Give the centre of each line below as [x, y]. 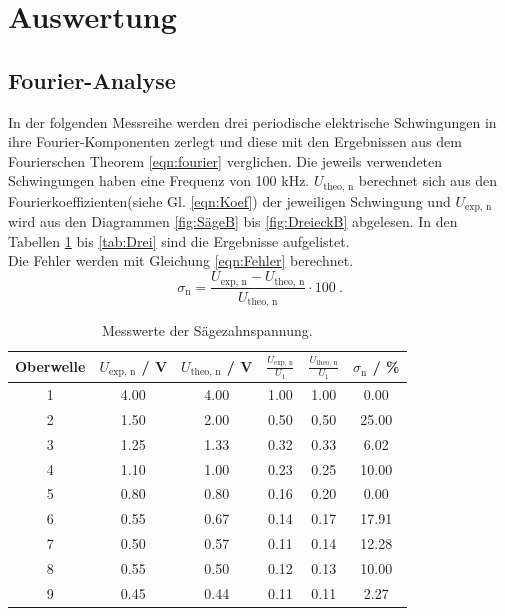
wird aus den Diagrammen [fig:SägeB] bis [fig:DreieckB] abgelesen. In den [233, 221]
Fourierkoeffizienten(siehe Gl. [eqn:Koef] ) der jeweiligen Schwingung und [229, 200]
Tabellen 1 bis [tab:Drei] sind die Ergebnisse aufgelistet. [179, 240]
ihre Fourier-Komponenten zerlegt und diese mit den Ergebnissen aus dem [235, 141]
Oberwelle [50, 366]
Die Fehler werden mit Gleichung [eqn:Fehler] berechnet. [181, 260]
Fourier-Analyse [92, 79]
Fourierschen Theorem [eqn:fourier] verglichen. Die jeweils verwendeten [225, 160]
